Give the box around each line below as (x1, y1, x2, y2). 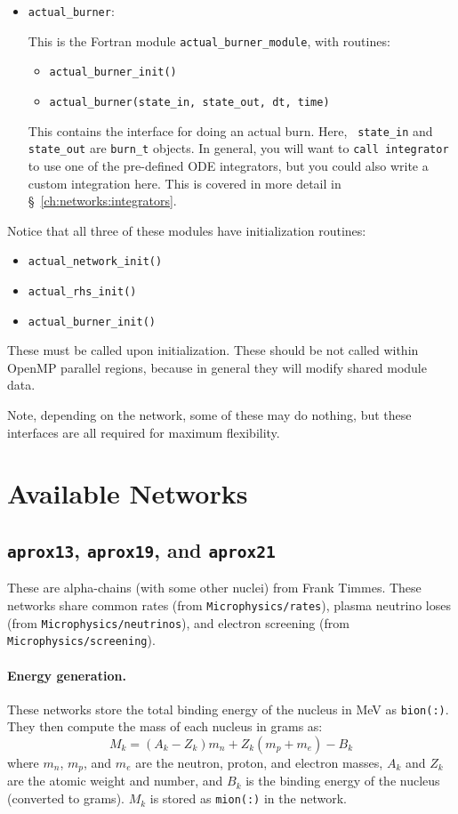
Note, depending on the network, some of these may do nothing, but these (7, 406, 412, 424)
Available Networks (7, 475, 248, 512)
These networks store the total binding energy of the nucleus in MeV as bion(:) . (7, 699, 449, 718)
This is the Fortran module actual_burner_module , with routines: (28, 31, 390, 50)
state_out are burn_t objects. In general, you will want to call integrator (28, 139, 449, 157)
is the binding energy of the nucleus (245, 771, 440, 790)
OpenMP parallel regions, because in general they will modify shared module (7, 358, 427, 376)
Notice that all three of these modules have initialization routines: (7, 221, 366, 239)
